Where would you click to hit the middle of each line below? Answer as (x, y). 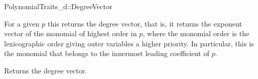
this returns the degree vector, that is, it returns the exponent (145, 23)
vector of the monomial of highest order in (71, 33)
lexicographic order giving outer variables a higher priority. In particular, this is (129, 43)
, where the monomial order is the (196, 33)
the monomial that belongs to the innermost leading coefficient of (107, 53)
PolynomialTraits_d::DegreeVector (58, 6)
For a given (22, 23)
